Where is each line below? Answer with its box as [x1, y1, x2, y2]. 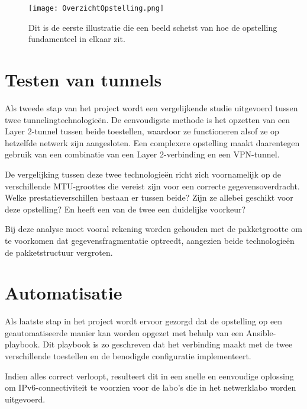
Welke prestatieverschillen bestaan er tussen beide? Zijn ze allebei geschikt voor [5, 191, 293, 204]
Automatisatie [5, 281, 122, 305]
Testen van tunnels [5, 67, 162, 92]
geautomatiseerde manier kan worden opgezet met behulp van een [5, 326, 244, 339]
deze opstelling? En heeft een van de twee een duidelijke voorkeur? [5, 202, 246, 215]
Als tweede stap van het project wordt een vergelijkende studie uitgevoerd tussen [5, 101, 298, 114]
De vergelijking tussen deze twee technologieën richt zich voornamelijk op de [5, 168, 282, 180]
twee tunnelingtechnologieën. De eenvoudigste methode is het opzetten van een [5, 113, 290, 125]
